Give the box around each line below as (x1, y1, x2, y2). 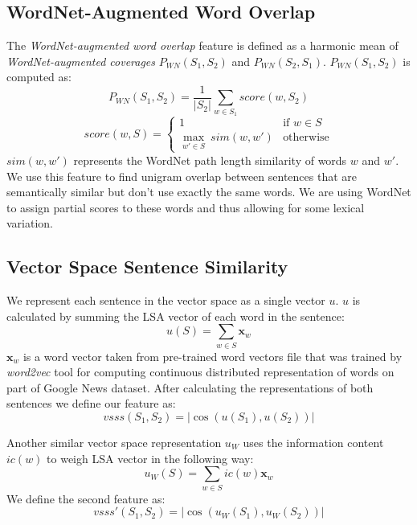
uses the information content (243, 434, 384, 451)
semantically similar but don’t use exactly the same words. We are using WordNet (6, 183, 411, 200)
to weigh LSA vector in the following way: (47, 449, 254, 466)
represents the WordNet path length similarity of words (73, 151, 347, 168)
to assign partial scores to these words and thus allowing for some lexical (6, 199, 365, 215)
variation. (6, 215, 54, 232)
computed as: (6, 68, 72, 85)
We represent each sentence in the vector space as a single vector (6, 292, 325, 309)
